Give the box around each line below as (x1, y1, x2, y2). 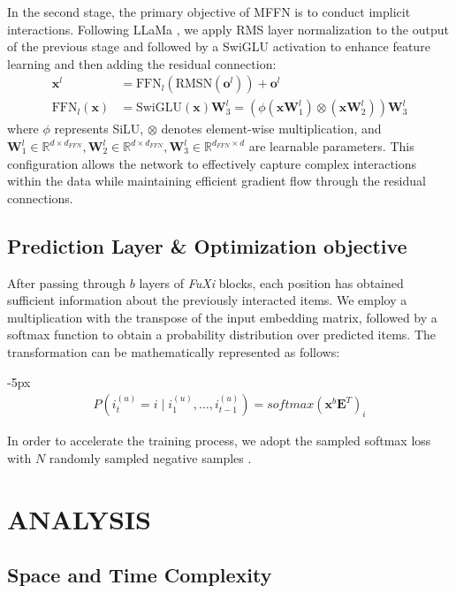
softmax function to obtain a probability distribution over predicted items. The (7, 325, 437, 344)
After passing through (7, 273, 126, 292)
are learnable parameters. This (248, 137, 414, 156)
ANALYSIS (7, 500, 151, 536)
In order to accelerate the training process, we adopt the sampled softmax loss (7, 431, 431, 450)
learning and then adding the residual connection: (7, 54, 277, 72)
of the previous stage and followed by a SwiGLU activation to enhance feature (7, 37, 430, 56)
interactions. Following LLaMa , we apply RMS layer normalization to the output (7, 19, 449, 38)
